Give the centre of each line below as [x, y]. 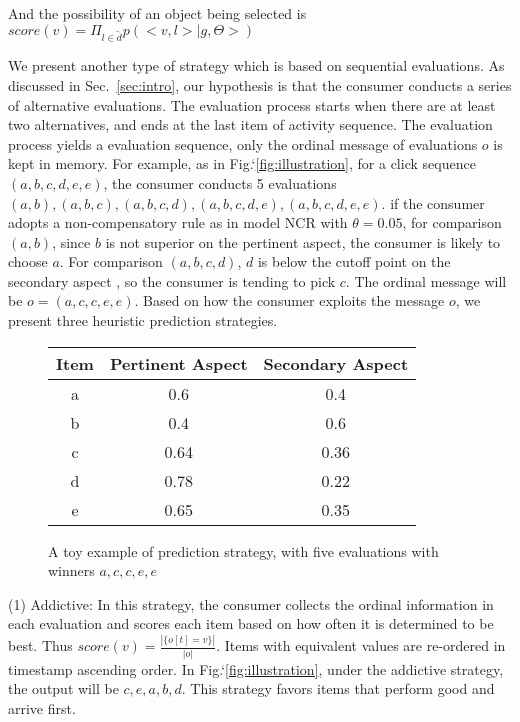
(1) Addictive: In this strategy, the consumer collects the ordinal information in [251, 603]
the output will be [63, 688]
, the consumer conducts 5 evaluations [220, 182]
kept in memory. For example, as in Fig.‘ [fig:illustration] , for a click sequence [242, 163]
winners [71, 570]
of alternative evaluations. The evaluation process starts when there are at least [252, 104]
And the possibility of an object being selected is [157, 13]
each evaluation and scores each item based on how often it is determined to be [251, 623]
